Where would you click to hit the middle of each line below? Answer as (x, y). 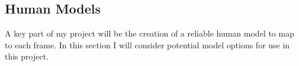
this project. (27, 56)
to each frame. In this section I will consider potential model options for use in (147, 44)
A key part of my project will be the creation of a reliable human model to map (149, 33)
